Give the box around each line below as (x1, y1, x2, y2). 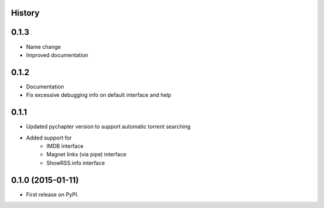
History (11, 8, 40, 18)
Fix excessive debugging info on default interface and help (26, 91, 172, 99)
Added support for (26, 134, 72, 141)
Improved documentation (26, 51, 89, 58)
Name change (26, 43, 61, 50)
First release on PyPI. (26, 191, 79, 198)
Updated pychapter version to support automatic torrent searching (26, 123, 191, 130)
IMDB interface (46, 142, 84, 150)
